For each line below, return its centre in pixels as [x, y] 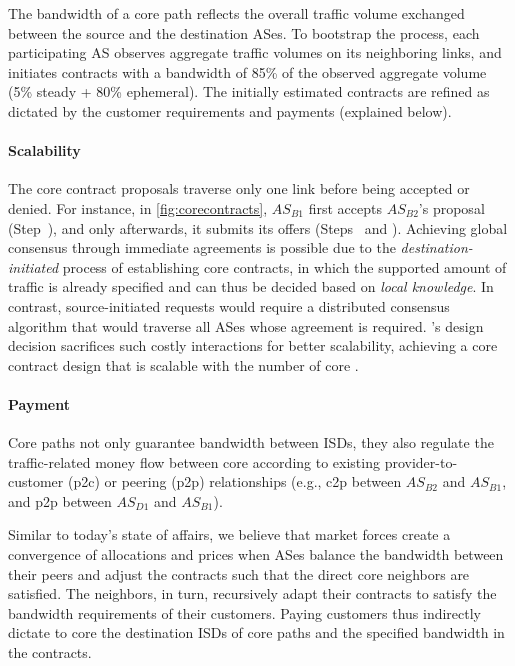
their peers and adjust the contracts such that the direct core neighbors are [239, 573]
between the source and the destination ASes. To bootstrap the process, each [244, 32]
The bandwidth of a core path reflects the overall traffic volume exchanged [236, 13]
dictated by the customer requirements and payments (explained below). [230, 110]
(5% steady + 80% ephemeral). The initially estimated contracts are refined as [249, 91]
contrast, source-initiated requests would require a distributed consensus [229, 305]
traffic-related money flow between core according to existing [194, 461]
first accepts [345, 207]
